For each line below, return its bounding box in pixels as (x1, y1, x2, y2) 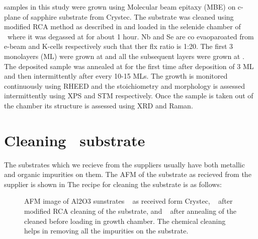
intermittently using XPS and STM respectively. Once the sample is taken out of (4, 90, 253, 101)
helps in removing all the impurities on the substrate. (24, 225, 189, 236)
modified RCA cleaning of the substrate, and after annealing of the (24, 206, 237, 216)
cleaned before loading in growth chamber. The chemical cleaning (24, 215, 226, 226)
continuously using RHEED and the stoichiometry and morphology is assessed (4, 80, 245, 91)
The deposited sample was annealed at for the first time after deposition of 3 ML (4, 61, 254, 71)
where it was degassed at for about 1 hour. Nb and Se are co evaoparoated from (7, 31, 254, 41)
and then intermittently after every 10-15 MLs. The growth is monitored (4, 71, 228, 81)
